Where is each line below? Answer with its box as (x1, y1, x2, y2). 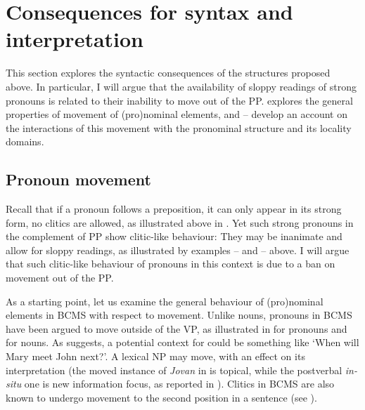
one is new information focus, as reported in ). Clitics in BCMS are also (24, 376, 335, 391)
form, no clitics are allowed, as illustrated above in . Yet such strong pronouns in (6, 215, 354, 230)
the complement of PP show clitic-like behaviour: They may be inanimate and (6, 229, 342, 244)
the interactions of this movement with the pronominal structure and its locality (6, 120, 352, 135)
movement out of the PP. (6, 270, 114, 285)
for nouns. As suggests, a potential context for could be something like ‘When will (6, 335, 359, 350)
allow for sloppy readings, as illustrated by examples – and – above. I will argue (6, 242, 350, 257)
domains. (6, 134, 44, 149)
